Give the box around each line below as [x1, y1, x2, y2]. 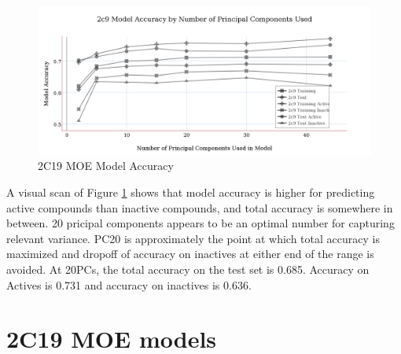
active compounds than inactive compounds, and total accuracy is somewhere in [6, 199, 393, 216]
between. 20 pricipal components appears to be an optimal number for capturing [6, 215, 395, 231]
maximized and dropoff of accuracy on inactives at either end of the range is [6, 245, 374, 262]
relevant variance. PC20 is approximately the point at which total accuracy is [6, 230, 380, 246]
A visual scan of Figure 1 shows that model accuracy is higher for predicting [6, 184, 375, 200]
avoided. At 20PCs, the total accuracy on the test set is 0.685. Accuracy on [6, 260, 370, 277]
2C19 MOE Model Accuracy [38, 157, 174, 174]
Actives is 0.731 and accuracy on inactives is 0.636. [6, 276, 252, 293]
